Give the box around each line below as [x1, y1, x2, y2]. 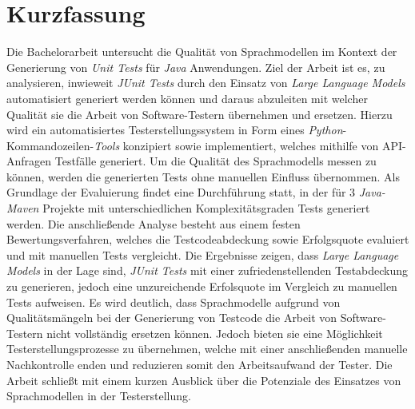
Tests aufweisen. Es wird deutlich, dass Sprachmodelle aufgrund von [6, 293, 341, 310]
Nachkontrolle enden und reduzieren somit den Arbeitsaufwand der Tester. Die [6, 356, 393, 372]
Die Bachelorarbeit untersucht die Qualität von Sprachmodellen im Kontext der [6, 43, 397, 60]
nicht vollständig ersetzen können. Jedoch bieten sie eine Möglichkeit [46, 324, 383, 341]
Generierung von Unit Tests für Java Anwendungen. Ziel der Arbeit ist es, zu [6, 58, 385, 75]
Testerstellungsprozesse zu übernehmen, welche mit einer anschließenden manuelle [6, 340, 408, 357]
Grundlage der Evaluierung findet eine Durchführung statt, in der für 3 [6, 184, 356, 201]
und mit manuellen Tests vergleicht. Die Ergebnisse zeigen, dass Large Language [6, 246, 399, 263]
